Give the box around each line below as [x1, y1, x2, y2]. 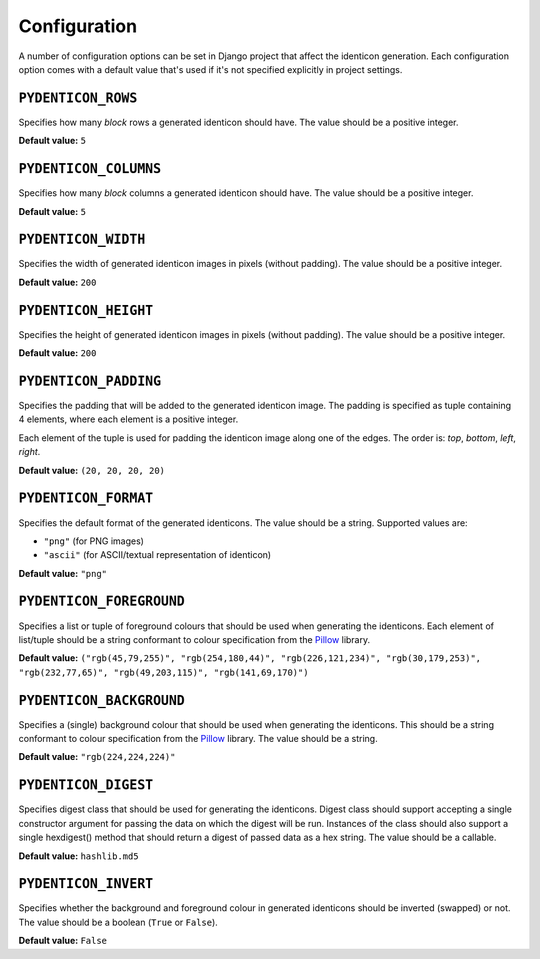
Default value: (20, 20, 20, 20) [18, 464, 165, 476]
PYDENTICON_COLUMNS [18, 161, 162, 177]
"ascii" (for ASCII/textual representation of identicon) [43, 549, 272, 561]
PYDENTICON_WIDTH [18, 231, 146, 248]
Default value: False [18, 935, 108, 947]
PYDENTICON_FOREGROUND [18, 593, 185, 610]
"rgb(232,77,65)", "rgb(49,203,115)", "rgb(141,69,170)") [18, 666, 309, 678]
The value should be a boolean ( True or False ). [18, 916, 219, 928]
